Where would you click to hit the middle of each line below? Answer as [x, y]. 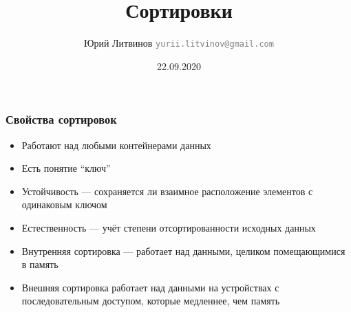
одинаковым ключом [64, 204]
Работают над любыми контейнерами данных [116, 145]
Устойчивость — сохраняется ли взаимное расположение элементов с [167, 191]
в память [40, 264]
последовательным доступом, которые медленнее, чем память [151, 301]
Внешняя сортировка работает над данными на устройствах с [150, 287]
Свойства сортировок [61, 119]
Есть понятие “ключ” [66, 168]
